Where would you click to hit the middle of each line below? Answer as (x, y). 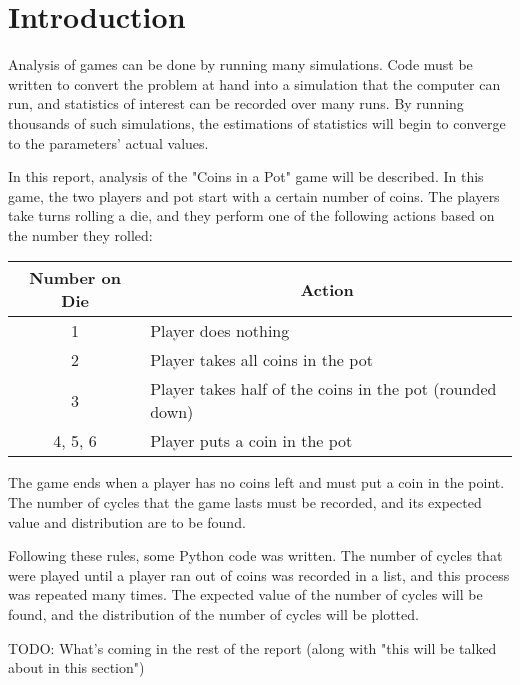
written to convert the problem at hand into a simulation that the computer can (254, 83)
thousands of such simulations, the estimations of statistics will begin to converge (257, 122)
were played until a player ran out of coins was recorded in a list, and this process (259, 574)
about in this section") (76, 667)
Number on (75, 278)
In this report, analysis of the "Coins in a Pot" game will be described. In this (246, 176)
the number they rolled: (80, 234)
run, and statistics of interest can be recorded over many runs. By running (236, 103)
